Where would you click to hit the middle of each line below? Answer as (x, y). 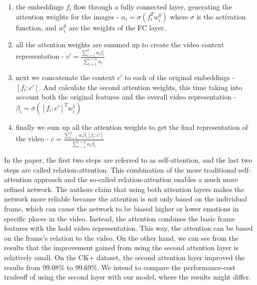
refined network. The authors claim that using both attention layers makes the (124, 189)
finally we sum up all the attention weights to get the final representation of (132, 127)
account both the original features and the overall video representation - (126, 97)
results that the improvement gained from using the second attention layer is (121, 247)
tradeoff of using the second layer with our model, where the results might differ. (128, 277)
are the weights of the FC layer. (118, 27)
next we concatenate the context (65, 77)
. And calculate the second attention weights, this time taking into (141, 87)
